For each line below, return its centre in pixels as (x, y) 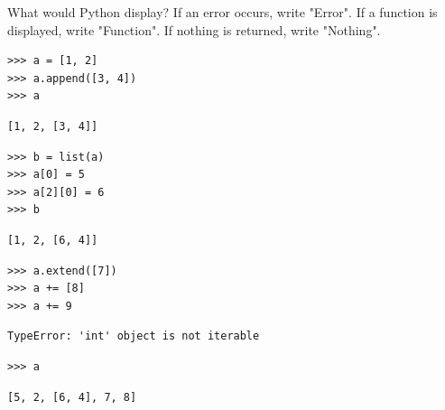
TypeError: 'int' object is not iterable (134, 336)
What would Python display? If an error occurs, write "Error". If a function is (222, 12)
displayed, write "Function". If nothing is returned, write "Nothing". (194, 29)
